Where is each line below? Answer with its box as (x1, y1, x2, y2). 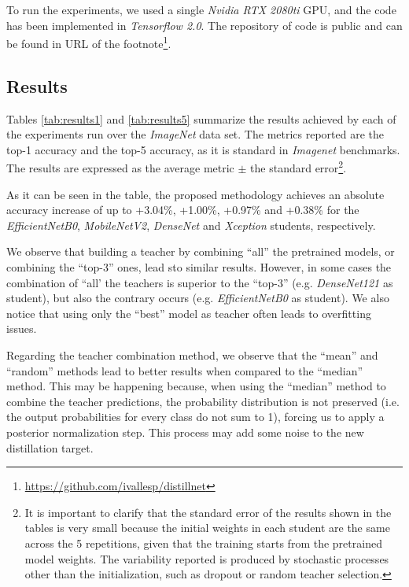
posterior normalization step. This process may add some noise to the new (6, 423, 364, 440)
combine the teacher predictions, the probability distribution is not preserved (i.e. (6, 393, 400, 409)
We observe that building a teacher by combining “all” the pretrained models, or (6, 243, 395, 260)
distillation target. (6, 439, 94, 456)
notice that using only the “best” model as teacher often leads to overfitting (6, 305, 371, 321)
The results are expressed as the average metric (6, 160, 234, 176)
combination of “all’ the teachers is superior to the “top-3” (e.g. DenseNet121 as (6, 274, 393, 290)
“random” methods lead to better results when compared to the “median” (6, 362, 363, 378)
